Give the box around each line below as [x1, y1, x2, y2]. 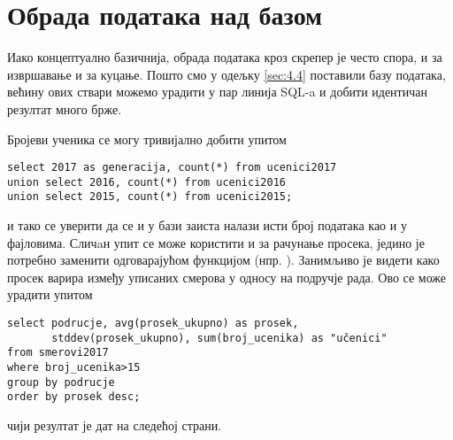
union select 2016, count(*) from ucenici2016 [7, 175, 286, 189]
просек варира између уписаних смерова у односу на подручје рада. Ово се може [7, 267, 447, 286]
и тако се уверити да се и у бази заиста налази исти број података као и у [7, 216, 407, 235]
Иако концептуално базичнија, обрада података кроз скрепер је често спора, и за [7, 48, 442, 66]
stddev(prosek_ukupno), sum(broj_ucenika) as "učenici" [51, 331, 388, 344]
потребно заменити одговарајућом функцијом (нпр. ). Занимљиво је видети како [7, 251, 440, 269]
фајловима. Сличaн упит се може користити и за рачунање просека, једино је [7, 233, 425, 251]
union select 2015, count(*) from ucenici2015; [7, 190, 293, 204]
